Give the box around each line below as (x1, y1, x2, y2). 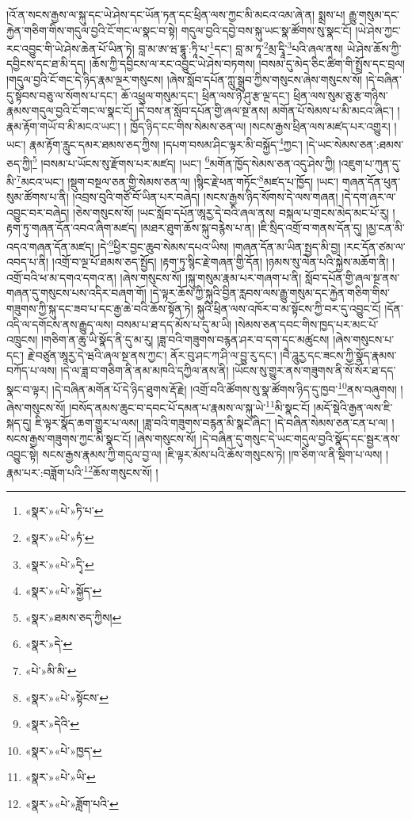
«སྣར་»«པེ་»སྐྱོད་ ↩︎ (25, 582, 102, 599)
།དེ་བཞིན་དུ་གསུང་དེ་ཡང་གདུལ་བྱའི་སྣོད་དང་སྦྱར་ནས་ (200, 430, 400, 447)
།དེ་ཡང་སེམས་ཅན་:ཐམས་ (306, 136, 404, 153)
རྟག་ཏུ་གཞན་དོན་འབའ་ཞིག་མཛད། (6, 219, 137, 236)
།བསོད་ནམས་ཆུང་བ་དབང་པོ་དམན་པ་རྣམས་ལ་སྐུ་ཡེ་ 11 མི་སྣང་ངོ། (69, 397, 311, 415)
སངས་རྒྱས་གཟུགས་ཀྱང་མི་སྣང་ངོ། (6, 430, 132, 447)
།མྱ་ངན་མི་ (365, 219, 405, 236)
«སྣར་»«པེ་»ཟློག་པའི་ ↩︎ (25, 795, 119, 811)
